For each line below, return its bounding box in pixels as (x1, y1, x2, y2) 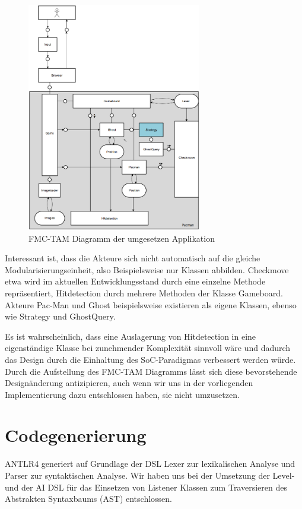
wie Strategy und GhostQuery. (5, 310, 116, 323)
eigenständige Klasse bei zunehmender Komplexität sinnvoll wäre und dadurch (5, 342, 291, 354)
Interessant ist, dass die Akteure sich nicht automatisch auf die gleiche (5, 252, 260, 264)
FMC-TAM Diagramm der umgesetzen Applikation (28, 232, 215, 244)
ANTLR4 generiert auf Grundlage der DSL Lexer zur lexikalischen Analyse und (5, 457, 295, 470)
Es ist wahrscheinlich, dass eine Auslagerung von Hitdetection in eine (5, 330, 256, 342)
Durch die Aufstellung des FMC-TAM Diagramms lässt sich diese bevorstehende (5, 365, 297, 377)
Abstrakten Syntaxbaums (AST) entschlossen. (5, 492, 172, 505)
